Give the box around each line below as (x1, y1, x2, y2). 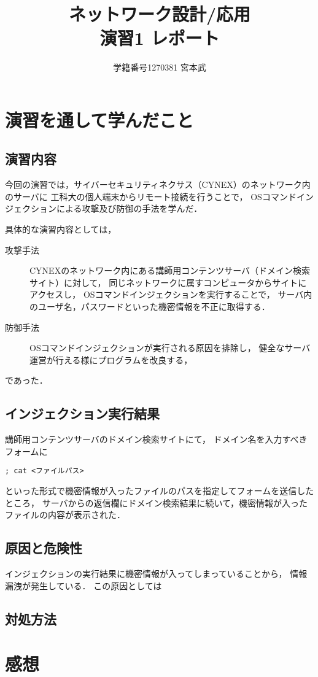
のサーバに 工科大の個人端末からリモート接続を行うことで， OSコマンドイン (5, 190, 314, 203)
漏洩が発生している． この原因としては (5, 579, 162, 592)
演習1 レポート (99, 25, 220, 50)
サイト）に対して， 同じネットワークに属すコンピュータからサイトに (29, 276, 307, 288)
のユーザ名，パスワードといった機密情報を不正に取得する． (29, 300, 270, 313)
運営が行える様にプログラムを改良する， (29, 353, 193, 366)
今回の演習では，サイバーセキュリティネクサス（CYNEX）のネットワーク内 (5, 178, 311, 191)
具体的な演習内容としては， (5, 223, 117, 236)
